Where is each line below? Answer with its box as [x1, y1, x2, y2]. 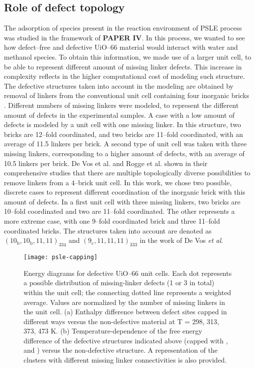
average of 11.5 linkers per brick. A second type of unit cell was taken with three [4, 138, 247, 149]
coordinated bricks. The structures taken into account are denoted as [4, 225, 212, 235]
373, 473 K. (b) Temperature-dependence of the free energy [24, 326, 202, 336]
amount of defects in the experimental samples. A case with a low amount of [4, 109, 235, 120]
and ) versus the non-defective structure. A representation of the [24, 345, 218, 355]
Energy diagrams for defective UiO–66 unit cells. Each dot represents [24, 268, 232, 278]
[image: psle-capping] [24, 254, 98, 261]
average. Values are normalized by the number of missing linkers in [24, 297, 225, 307]
